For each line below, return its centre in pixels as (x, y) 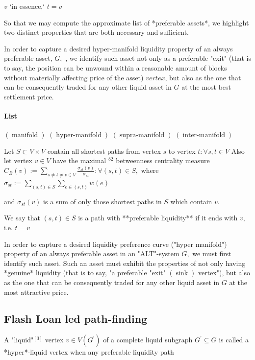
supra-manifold (142, 135)
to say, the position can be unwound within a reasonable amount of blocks (115, 67)
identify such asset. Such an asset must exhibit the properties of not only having (125, 263)
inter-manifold (204, 135)
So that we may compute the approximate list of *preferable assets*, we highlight (127, 22)
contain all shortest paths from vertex (104, 151)
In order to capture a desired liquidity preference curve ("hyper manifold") (115, 244)
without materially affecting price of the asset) (74, 77)
